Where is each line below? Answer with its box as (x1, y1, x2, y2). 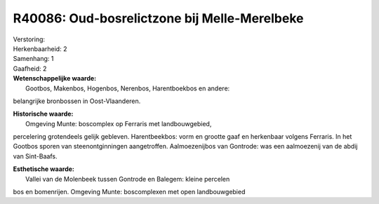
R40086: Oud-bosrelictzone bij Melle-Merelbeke (13, 11, 304, 26)
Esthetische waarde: (13, 165, 75, 173)
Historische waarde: (13, 109, 74, 118)
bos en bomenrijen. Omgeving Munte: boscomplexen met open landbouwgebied (13, 188, 246, 196)
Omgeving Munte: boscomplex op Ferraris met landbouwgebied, (25, 119, 212, 128)
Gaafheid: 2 (13, 64, 47, 73)
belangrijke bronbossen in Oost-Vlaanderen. (13, 97, 141, 105)
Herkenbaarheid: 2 (13, 44, 67, 53)
